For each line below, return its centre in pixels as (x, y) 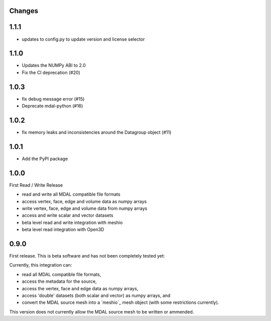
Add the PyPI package (45, 158)
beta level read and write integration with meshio (72, 222)
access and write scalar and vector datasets (67, 215)
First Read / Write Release (36, 185)
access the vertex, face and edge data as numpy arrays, (80, 288)
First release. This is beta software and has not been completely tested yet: (87, 256)
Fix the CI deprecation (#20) (51, 72)
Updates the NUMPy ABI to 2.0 (54, 65)
